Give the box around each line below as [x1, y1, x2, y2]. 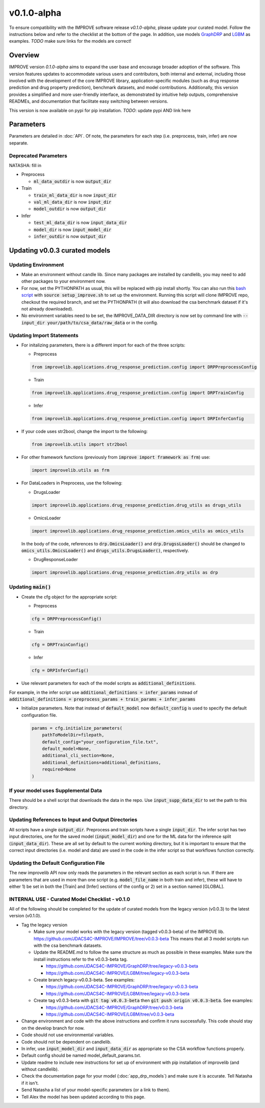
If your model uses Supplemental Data [9, 787, 103, 794]
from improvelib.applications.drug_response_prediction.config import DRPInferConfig [31, 416, 244, 422]
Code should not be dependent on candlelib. [21, 1039, 112, 1045]
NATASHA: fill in [9, 163, 42, 169]
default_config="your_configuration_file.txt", [42, 739, 159, 744]
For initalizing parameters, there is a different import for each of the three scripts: [21, 342, 185, 348]
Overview [9, 51, 40, 59]
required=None [42, 767, 76, 772]
